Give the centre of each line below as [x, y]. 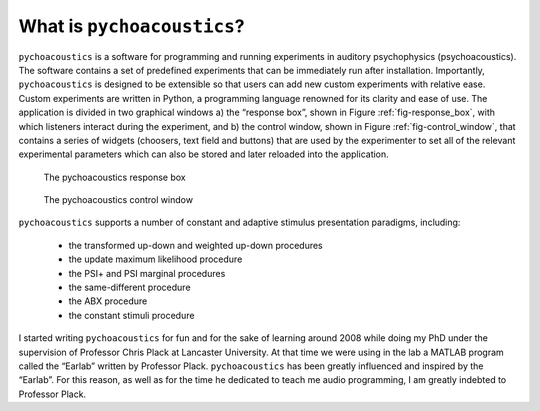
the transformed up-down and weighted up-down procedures [196, 245]
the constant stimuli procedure [131, 315]
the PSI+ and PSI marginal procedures [147, 273]
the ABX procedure [108, 301]
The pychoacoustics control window [118, 200]
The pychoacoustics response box [114, 177]
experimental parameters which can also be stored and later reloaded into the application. [203, 154]
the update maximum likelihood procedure [155, 259]
